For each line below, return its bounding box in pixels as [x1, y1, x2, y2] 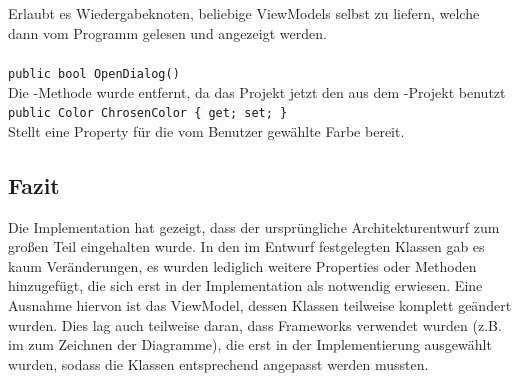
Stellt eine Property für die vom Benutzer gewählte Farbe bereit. [8, 120, 405, 141]
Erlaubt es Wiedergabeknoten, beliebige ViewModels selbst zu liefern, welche [8, 3, 480, 24]
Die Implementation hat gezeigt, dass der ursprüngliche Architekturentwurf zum [8, 216, 500, 237]
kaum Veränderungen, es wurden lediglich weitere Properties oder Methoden [8, 255, 477, 276]
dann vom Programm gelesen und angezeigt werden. [8, 22, 327, 43]
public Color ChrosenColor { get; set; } [8, 106, 288, 121]
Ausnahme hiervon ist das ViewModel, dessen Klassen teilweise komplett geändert [8, 295, 512, 316]
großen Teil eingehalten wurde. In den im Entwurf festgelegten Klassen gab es [8, 236, 485, 257]
